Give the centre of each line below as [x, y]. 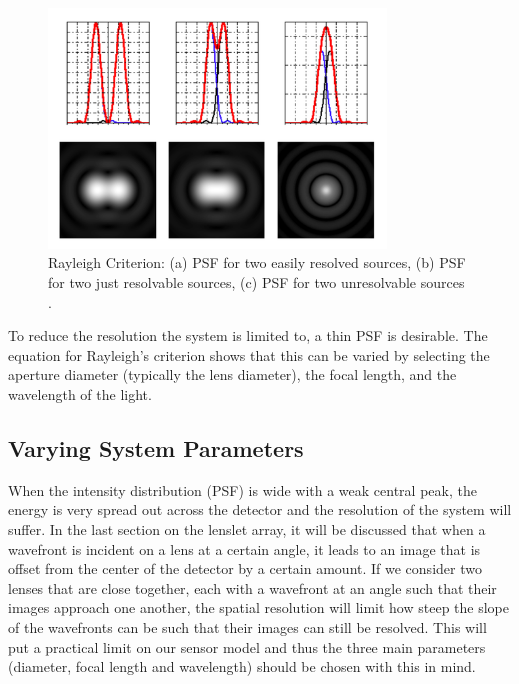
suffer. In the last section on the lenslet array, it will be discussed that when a [247, 528]
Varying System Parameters [156, 447]
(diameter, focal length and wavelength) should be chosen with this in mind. [242, 666]
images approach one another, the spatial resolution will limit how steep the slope [258, 607]
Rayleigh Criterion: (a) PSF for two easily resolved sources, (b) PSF [257, 262]
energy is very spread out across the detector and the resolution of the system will [260, 509]
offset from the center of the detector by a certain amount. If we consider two [245, 568]
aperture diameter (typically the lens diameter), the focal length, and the [232, 374]
